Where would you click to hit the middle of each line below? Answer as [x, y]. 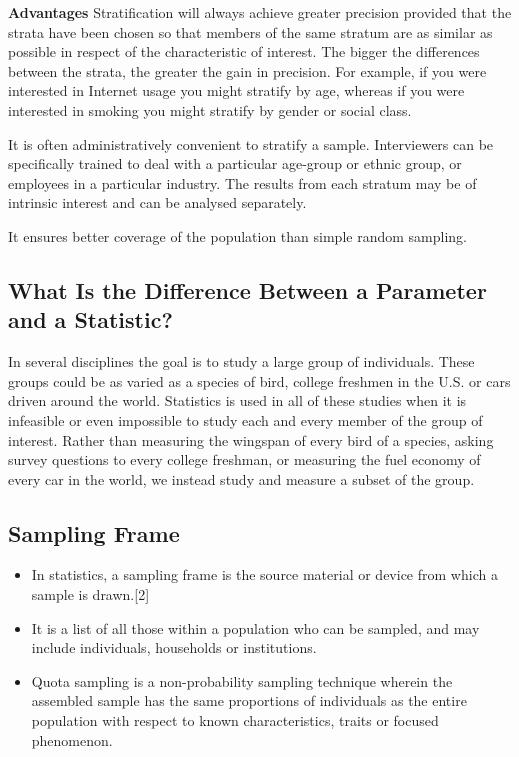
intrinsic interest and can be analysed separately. [157, 202]
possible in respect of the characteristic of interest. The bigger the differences [244, 51]
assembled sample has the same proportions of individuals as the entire [249, 700]
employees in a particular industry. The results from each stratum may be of [242, 182]
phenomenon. [72, 739]
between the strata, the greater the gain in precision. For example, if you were [247, 70]
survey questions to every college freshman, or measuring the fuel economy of [244, 459]
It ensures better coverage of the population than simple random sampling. [237, 235]
